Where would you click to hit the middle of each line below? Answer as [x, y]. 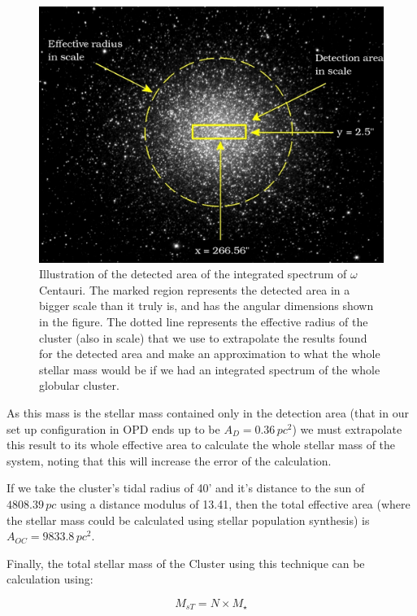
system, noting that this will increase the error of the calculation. [169, 460]
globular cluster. [79, 385]
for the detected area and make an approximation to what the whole [210, 354]
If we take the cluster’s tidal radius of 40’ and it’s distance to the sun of [186, 488]
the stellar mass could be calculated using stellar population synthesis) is [188, 520]
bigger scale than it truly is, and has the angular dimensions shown [206, 306]
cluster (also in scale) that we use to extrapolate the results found [203, 337]
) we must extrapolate [347, 428]
